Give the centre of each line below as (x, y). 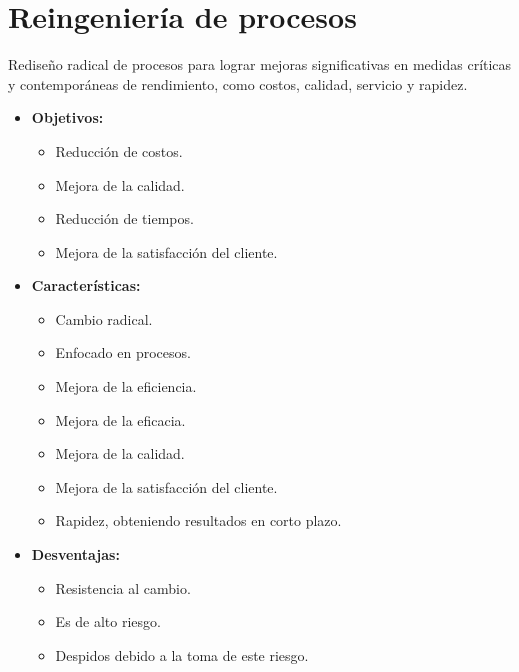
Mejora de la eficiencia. (126, 386)
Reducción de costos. (119, 150)
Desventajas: (75, 554)
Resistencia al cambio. (123, 587)
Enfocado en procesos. (123, 352)
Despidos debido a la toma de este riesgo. (182, 654)
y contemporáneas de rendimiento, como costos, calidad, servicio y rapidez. (238, 83)
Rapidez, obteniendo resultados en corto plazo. (198, 520)
